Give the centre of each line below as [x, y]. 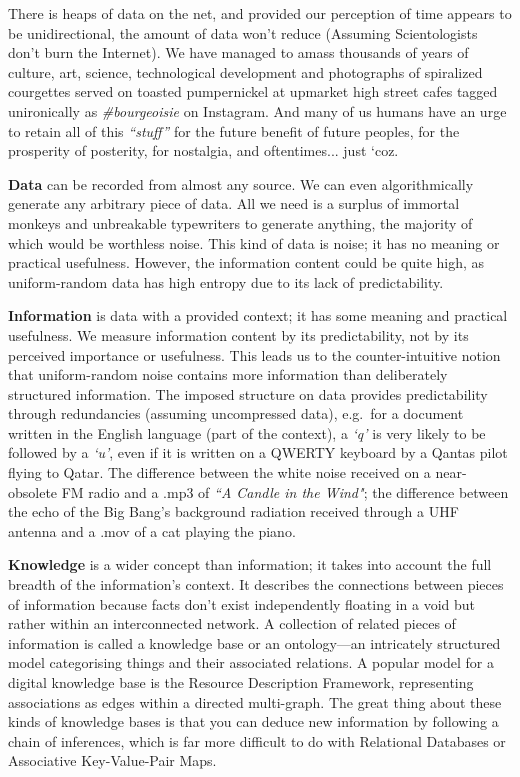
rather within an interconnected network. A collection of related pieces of [232, 623]
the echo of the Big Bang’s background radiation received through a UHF [233, 511]
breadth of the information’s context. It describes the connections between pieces [256, 584]
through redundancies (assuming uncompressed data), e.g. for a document [236, 413]
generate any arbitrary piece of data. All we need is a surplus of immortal [234, 203]
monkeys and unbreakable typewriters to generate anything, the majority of [240, 222]
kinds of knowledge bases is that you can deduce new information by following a [253, 721]
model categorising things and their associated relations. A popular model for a [251, 662]
